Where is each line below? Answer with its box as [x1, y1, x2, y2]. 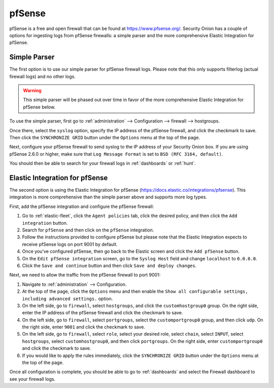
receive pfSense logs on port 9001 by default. [22, 241, 118, 247]
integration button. [22, 220, 68, 226]
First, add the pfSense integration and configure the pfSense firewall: [9, 203, 154, 210]
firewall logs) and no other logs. [9, 73, 76, 79]
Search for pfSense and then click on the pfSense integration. [22, 227, 154, 233]
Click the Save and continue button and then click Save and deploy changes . [22, 262, 197, 268]
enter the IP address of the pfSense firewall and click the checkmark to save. [22, 310, 183, 316]
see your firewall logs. [9, 376, 56, 382]
